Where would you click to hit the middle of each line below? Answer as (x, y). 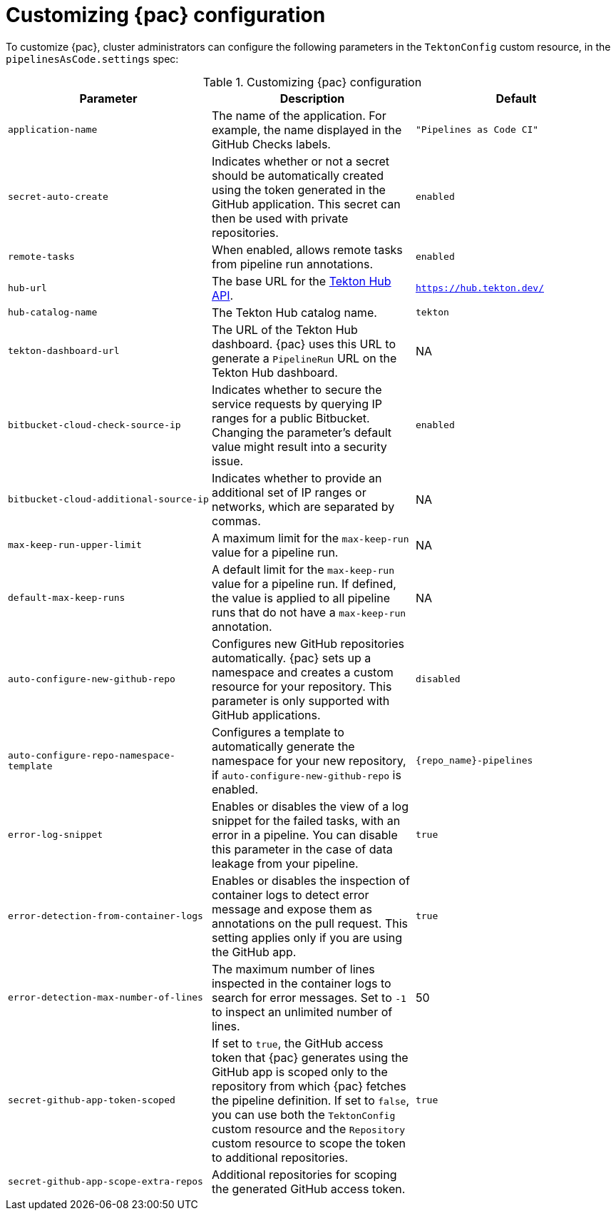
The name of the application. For (299, 115)
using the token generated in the (298, 189)
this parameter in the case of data (302, 849)
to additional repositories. (280, 1157)
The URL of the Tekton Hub (284, 329)
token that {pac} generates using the (310, 1057)
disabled (438, 679)
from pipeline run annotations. (292, 264)
